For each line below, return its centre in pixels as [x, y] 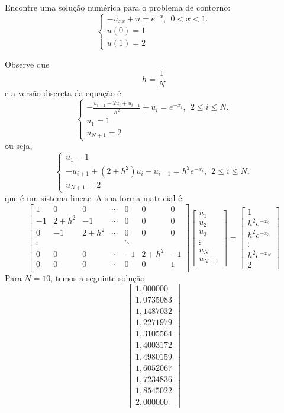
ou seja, [19, 146]
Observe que [27, 64]
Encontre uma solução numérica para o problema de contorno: [118, 7]
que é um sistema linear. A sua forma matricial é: [95, 198]
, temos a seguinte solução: [99, 277]
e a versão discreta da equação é [63, 93]
